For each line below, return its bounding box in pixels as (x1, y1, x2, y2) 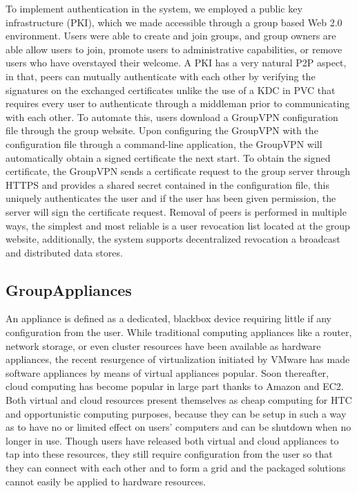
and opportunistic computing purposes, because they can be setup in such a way (6, 406, 347, 420)
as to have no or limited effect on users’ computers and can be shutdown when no (6, 420, 351, 434)
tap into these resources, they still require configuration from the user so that (6, 447, 333, 461)
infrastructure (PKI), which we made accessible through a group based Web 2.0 (6, 15, 342, 29)
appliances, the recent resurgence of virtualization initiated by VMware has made (6, 352, 350, 366)
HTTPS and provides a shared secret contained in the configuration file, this (6, 177, 329, 192)
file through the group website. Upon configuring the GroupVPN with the (6, 123, 318, 138)
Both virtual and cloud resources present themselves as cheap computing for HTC (6, 393, 352, 407)
